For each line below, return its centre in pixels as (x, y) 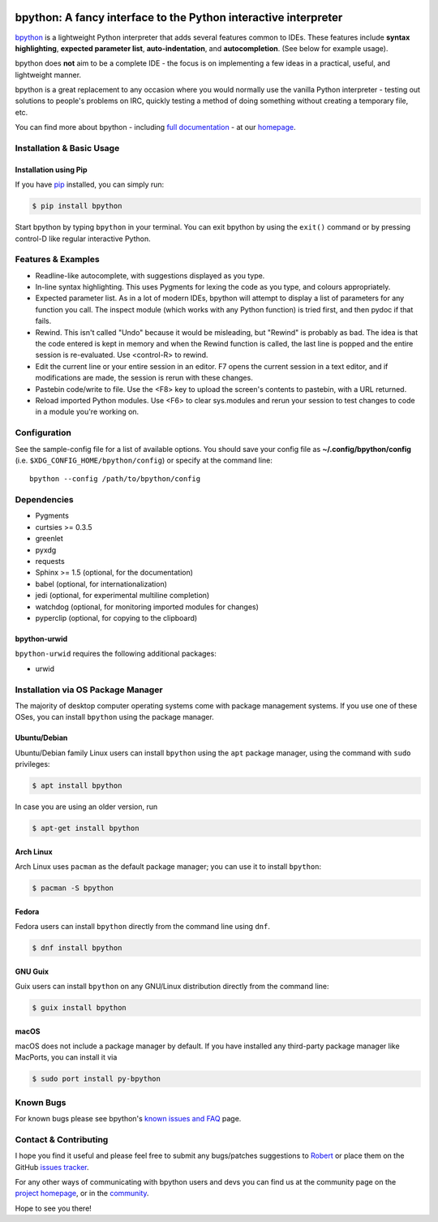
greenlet (49, 539)
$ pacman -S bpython (73, 888)
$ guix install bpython (79, 1007)
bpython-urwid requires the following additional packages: (116, 654)
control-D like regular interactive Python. (83, 239)
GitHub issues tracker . (52, 1167)
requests (50, 562)
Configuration (43, 432)
